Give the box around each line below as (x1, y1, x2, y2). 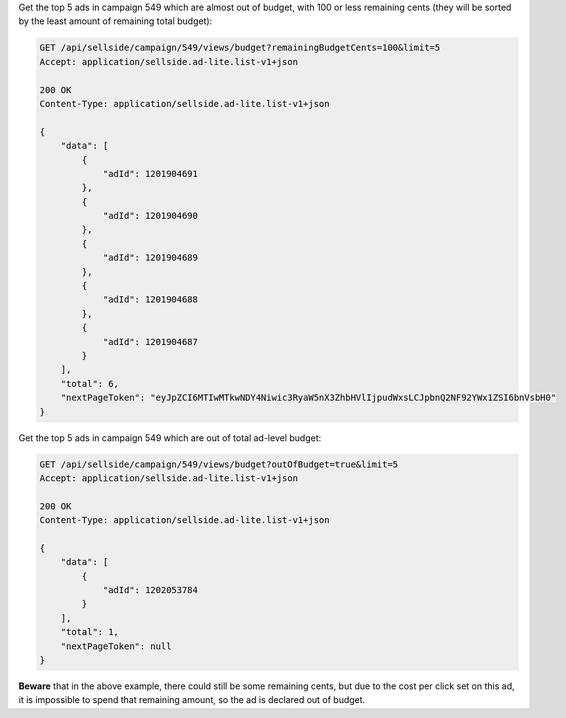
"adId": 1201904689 (102, 252, 199, 264)
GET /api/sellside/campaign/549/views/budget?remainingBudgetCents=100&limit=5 (39, 42, 441, 54)
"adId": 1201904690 (102, 210, 199, 222)
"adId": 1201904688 (102, 294, 199, 305)
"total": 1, (60, 626, 120, 638)
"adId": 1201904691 (102, 168, 199, 179)
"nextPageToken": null (60, 640, 172, 652)
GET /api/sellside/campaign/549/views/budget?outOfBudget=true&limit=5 (39, 458, 399, 470)
